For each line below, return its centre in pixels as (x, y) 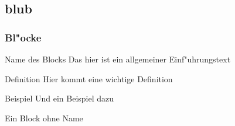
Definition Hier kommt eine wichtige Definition (89, 78)
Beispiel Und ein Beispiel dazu (59, 98)
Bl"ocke (23, 37)
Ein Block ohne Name (44, 118)
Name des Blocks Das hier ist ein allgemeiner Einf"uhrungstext (118, 59)
